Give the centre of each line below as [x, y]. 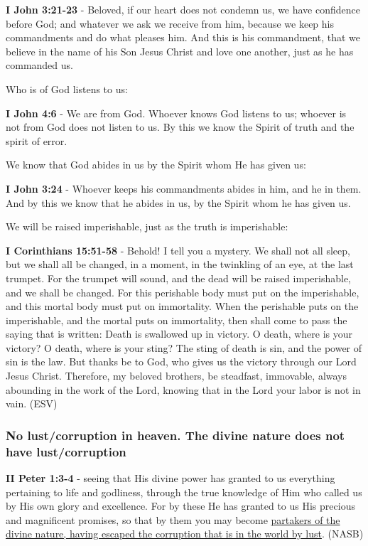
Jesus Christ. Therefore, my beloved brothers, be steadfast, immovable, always [177, 376]
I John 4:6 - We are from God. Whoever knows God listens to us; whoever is [176, 113]
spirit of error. [37, 140]
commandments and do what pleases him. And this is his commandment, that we [183, 37]
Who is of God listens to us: [67, 89]
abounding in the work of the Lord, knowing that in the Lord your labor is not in [183, 389]
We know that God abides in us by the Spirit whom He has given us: [156, 165]
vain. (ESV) [32, 403]
